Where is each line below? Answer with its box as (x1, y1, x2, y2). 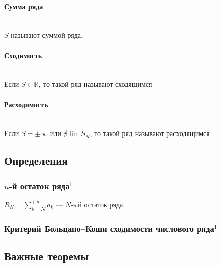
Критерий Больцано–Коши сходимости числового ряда (4, 221, 214, 234)
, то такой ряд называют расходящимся (90, 128, 210, 139)
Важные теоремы (4, 248, 89, 263)
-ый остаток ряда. (71, 199, 125, 209)
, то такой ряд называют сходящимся (38, 79, 152, 90)
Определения (4, 153, 68, 168)
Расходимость (4, 99, 48, 109)
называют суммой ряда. (11, 30, 83, 40)
